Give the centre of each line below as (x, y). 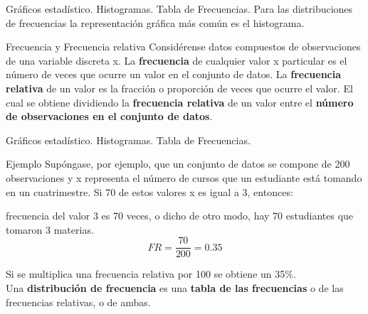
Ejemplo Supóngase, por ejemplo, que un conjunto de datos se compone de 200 (178, 164)
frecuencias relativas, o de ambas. (78, 302)
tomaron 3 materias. (50, 229)
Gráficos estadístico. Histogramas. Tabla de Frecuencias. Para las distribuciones (179, 9)
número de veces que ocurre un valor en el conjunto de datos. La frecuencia (174, 74)
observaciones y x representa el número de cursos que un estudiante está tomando (184, 177)
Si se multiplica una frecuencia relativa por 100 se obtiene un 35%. (151, 274)
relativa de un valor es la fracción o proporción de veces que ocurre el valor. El (179, 88)
